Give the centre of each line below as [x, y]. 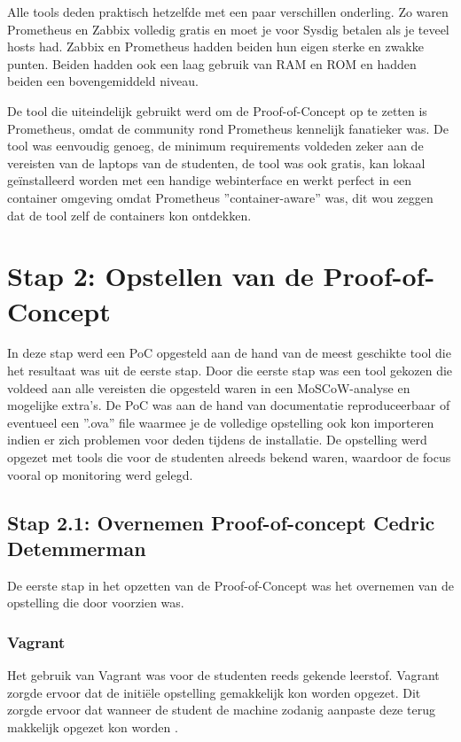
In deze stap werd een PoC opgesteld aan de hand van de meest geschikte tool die [229, 353]
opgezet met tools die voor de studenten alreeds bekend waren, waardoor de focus [229, 457]
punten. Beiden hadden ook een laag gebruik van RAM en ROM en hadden [212, 63]
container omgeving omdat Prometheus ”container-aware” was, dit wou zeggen [220, 197]
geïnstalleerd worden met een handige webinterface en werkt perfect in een [210, 180]
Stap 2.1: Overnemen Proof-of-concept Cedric [221, 522]
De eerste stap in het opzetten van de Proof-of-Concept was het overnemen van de [230, 585]
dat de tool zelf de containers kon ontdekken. [129, 215]
